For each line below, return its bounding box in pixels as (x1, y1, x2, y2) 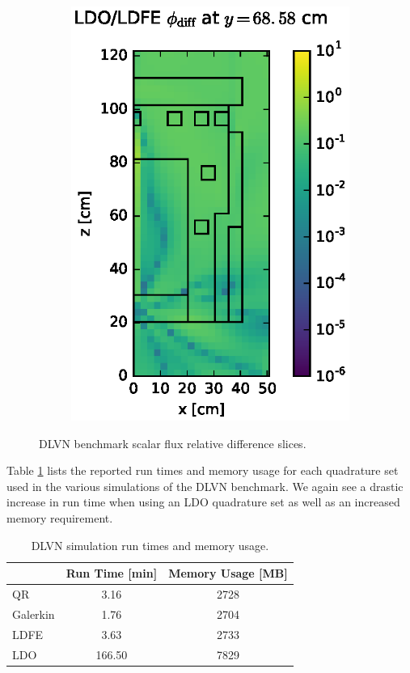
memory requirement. (6, 510, 113, 527)
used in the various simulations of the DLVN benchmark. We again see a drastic (6, 477, 404, 494)
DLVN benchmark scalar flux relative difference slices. (39, 434, 306, 451)
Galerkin (12, 605, 55, 622)
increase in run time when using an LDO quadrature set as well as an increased (6, 493, 400, 510)
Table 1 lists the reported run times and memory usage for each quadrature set (6, 462, 399, 479)
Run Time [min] (66, 565, 158, 582)
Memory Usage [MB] (168, 565, 288, 582)
